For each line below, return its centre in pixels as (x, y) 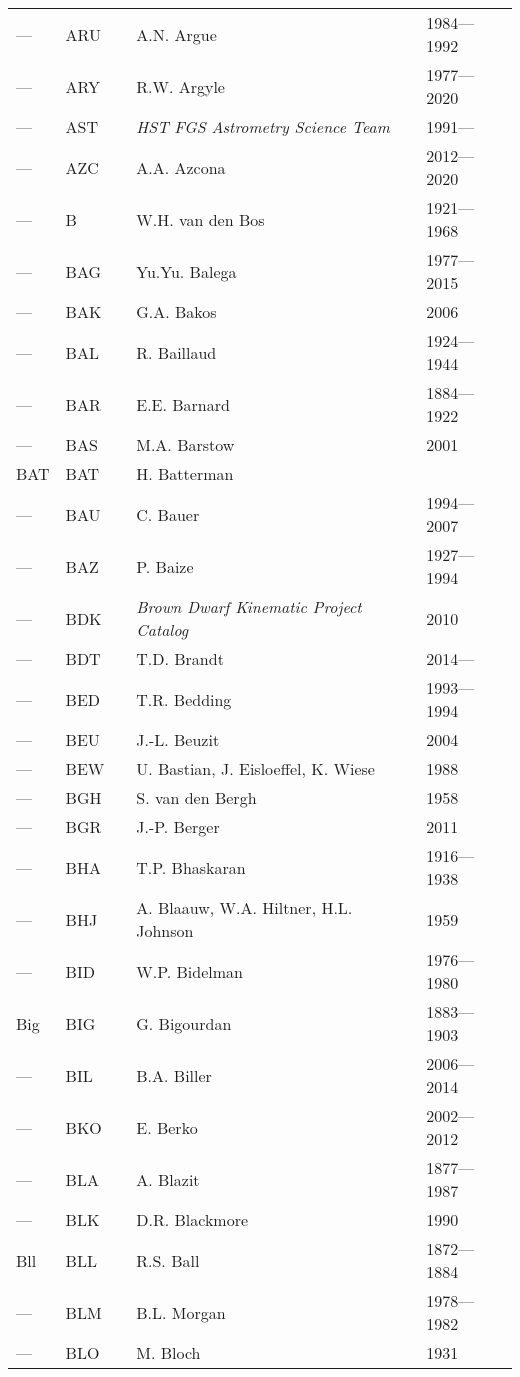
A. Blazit (168, 1179)
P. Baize (165, 566)
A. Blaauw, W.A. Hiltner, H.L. (244, 907)
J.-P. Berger (178, 826)
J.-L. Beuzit (178, 739)
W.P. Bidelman (189, 971)
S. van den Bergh (196, 797)
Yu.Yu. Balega (186, 271)
